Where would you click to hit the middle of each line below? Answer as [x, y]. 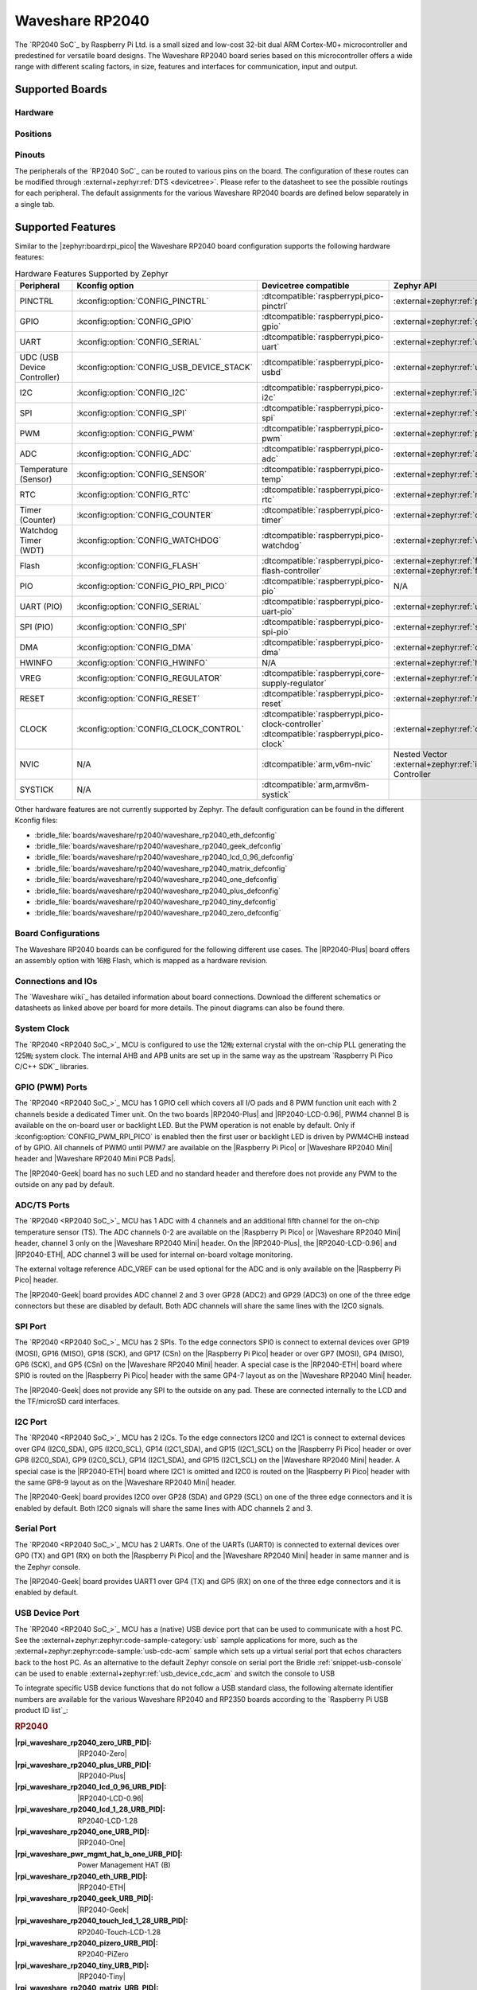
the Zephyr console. [48, 1567]
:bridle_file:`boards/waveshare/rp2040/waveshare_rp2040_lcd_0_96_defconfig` [165, 857]
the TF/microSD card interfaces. [68, 1402]
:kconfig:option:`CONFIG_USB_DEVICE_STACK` [165, 367]
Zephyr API [415, 285]
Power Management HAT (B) [124, 1865]
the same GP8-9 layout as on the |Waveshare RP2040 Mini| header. [126, 1482]
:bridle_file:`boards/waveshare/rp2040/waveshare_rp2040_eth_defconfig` [156, 835]
